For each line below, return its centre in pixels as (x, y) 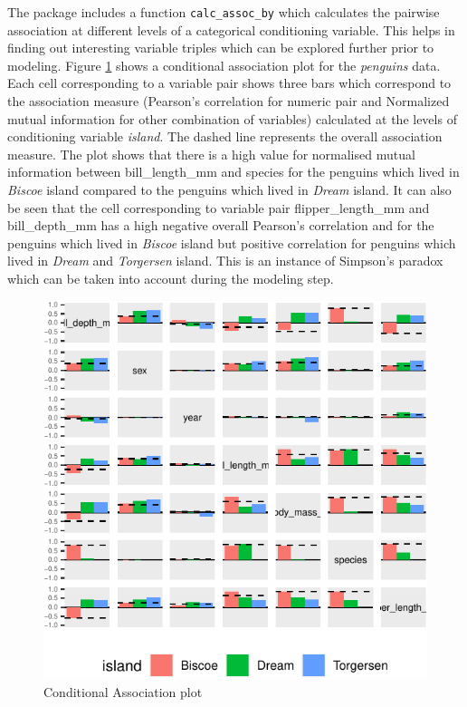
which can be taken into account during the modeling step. (171, 278)
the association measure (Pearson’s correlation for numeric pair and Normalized (229, 101)
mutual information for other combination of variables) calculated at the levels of (232, 118)
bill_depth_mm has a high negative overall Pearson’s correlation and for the (221, 225)
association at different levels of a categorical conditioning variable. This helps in (231, 29)
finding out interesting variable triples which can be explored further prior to (221, 48)
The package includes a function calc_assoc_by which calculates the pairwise (224, 12)
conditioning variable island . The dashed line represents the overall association (225, 136)
